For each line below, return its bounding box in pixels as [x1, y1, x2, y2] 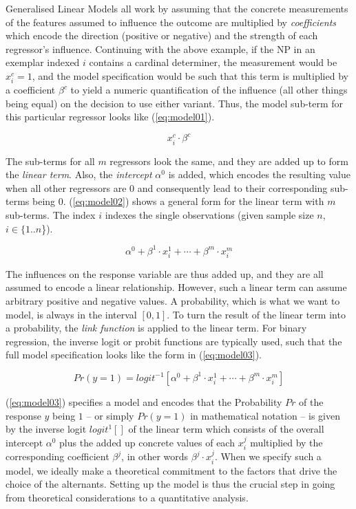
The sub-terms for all [6, 153, 95, 168]
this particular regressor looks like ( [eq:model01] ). [6, 109, 215, 124]
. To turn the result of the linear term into [167, 307, 346, 321]
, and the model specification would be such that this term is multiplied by [32, 68, 348, 83]
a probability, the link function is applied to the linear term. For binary [6, 321, 307, 335]
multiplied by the [250, 435, 323, 449]
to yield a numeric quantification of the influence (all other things [70, 83, 348, 97]
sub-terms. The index [6, 207, 96, 221]
